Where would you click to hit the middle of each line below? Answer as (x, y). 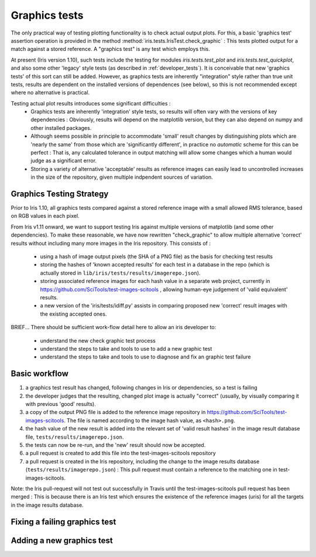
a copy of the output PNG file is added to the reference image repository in (116, 412)
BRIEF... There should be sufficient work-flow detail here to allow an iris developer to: (114, 327)
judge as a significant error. (63, 160)
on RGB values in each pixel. (45, 216)
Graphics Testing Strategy (60, 194)
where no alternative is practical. (50, 93)
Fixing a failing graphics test (63, 522)
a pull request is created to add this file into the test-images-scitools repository (121, 453)
